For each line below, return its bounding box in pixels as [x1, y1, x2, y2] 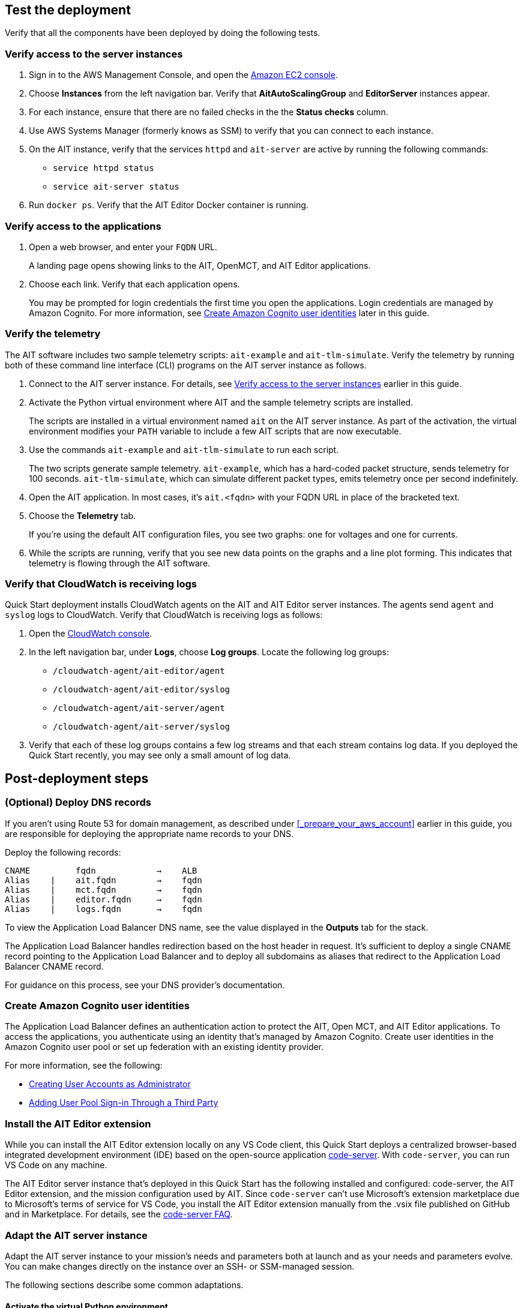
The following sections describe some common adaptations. [5, 1279, 244, 1290]
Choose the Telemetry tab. [29, 510, 136, 521]
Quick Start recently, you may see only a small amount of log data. [29, 750, 291, 761]
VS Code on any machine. [5, 1160, 107, 1171]
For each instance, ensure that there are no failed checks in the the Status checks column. [29, 107, 388, 118]
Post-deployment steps [5, 770, 149, 786]
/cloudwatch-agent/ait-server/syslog [53, 722, 230, 732]
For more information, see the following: [5, 1060, 163, 1071]
